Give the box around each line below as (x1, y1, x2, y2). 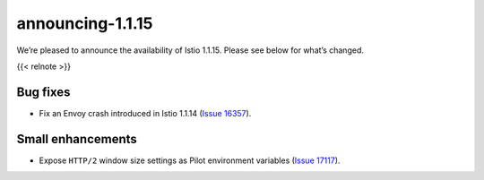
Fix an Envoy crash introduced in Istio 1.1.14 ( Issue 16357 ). (39, 107, 252, 118)
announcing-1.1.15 (16, 13, 153, 33)
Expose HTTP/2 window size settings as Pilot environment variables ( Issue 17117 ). (39, 155, 341, 166)
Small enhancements (16, 131, 138, 147)
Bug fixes (16, 84, 71, 99)
